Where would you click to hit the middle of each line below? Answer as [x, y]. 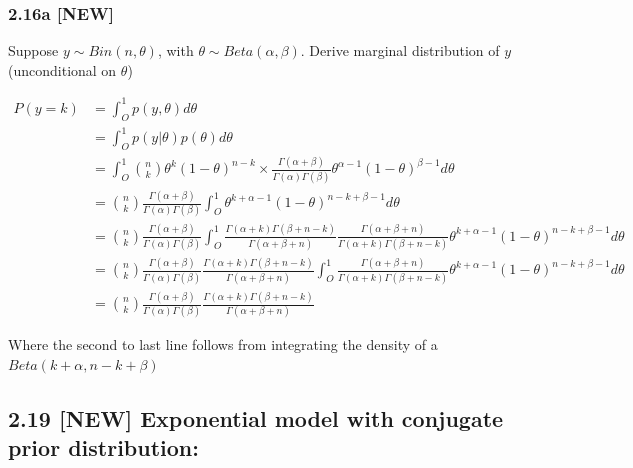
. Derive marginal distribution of [400, 50]
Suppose [33, 50]
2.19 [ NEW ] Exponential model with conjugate [256, 417]
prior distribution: [103, 447]
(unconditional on [62, 69]
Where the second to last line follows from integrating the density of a [223, 344]
